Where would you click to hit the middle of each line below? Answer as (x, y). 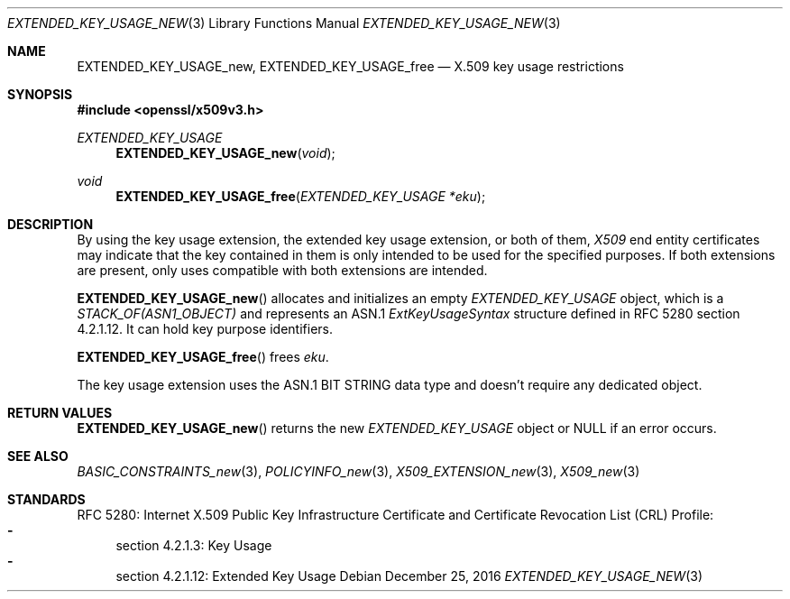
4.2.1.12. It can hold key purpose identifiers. (205, 329)
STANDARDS (46, 499)
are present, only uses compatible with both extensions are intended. (282, 270)
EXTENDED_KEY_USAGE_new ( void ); (225, 153)
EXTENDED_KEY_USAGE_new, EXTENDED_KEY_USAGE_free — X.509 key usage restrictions (350, 66)
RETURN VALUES (60, 413)
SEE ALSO (38, 456)
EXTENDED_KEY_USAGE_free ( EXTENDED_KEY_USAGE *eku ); (301, 196)
